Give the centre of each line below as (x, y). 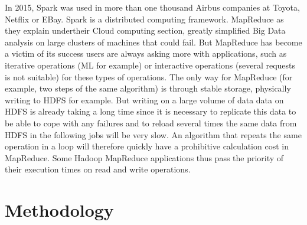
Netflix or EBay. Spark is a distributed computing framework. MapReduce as (144, 19)
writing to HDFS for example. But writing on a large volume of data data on (144, 100)
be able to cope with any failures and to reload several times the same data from (151, 123)
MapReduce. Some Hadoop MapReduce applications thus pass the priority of (144, 157)
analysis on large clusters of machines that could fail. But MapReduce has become (153, 42)
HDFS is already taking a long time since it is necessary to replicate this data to (151, 111)
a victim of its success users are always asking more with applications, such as (146, 53)
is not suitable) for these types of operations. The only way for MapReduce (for (149, 76)
